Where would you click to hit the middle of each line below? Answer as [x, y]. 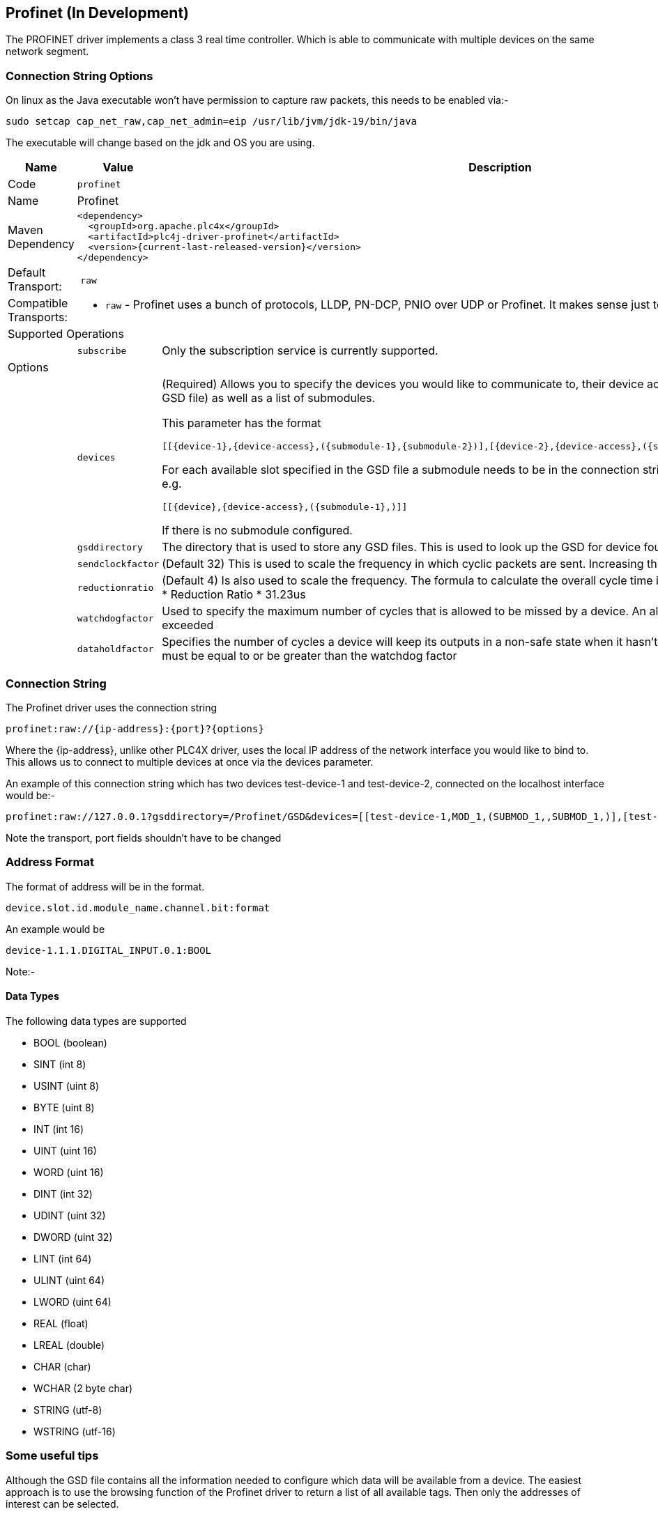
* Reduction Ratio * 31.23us [234, 595]
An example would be [55, 929]
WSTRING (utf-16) [75, 1431]
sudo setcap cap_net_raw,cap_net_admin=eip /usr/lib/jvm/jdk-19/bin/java [212, 122]
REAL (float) [61, 1323]
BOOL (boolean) [70, 1042]
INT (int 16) [59, 1129]
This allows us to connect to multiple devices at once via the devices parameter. [190, 762]
